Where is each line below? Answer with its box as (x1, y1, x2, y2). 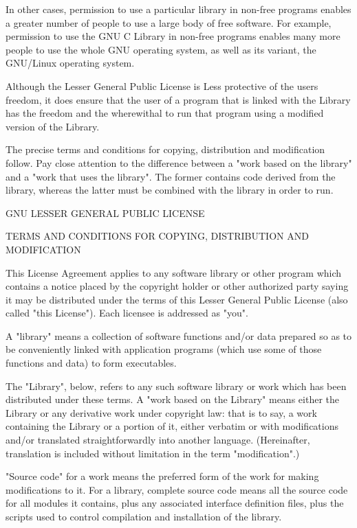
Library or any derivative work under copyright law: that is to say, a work (6, 405, 317, 420)
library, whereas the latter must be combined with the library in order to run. (6, 183, 334, 197)
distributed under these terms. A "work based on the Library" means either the (6, 392, 339, 406)
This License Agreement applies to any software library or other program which (6, 265, 342, 279)
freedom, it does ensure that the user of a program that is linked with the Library (6, 92, 351, 106)
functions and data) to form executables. (6, 356, 177, 370)
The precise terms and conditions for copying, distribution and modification (6, 142, 325, 157)
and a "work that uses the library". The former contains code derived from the (6, 169, 336, 183)
